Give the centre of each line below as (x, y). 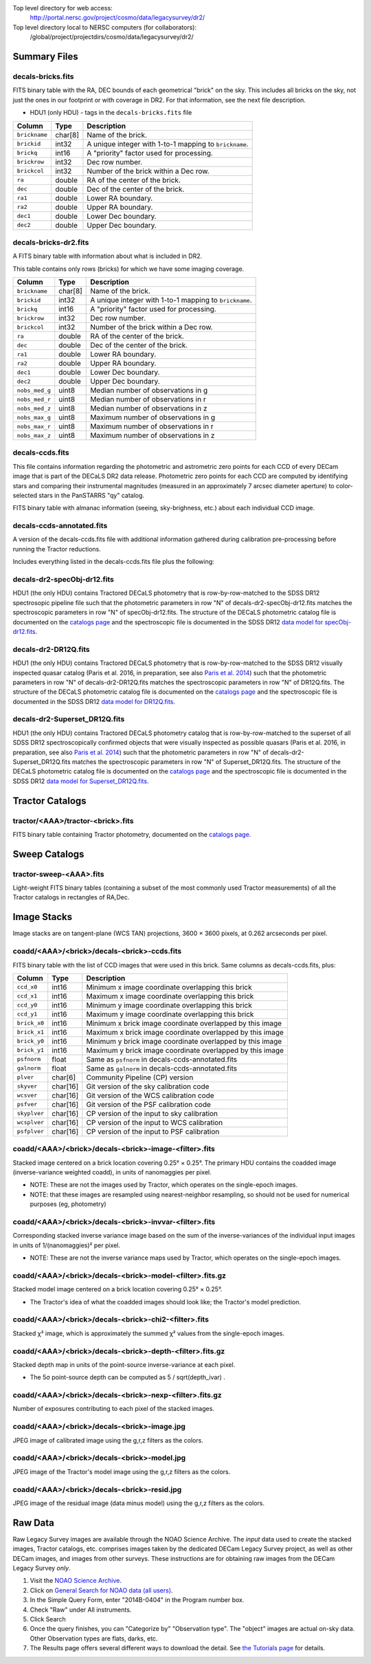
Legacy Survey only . (42, 1568)
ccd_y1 (27, 1014)
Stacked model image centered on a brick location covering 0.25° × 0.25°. (117, 1289)
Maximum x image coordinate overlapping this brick (170, 996)
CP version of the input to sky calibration (152, 1113)
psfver (27, 1105)
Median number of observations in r (148, 399)
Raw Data (34, 1523)
